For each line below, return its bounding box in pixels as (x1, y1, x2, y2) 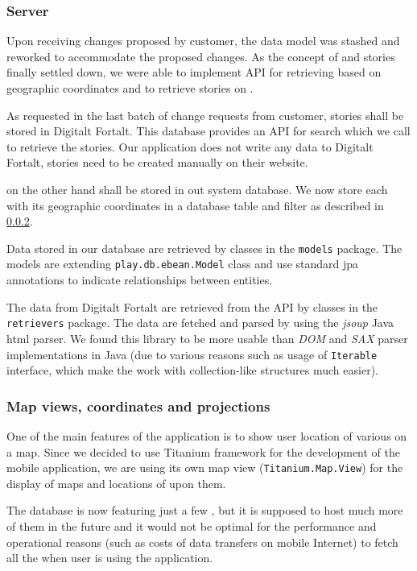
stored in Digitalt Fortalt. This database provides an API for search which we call (6, 122, 411, 139)
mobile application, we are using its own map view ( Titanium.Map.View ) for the (6, 459, 403, 476)
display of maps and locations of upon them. (6, 474, 226, 491)
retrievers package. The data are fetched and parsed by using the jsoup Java (6, 314, 394, 331)
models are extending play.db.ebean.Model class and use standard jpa (6, 255, 359, 272)
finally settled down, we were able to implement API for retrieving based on (6, 64, 382, 81)
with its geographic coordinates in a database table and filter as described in (6, 197, 384, 213)
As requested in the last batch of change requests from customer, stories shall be (6, 106, 404, 123)
